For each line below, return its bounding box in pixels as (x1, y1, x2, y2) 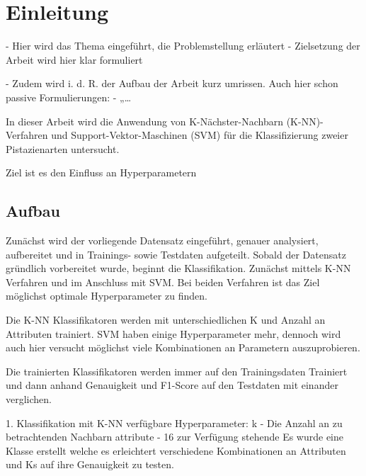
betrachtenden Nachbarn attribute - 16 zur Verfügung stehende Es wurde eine (6, 429, 343, 444)
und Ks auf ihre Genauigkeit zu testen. (6, 457, 174, 472)
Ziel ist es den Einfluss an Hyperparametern (6, 165, 197, 180)
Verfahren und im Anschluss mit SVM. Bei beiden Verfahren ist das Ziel (6, 274, 320, 289)
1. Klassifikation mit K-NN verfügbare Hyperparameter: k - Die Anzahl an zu (6, 415, 343, 430)
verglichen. (6, 392, 52, 407)
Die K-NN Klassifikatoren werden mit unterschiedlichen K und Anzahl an (6, 312, 326, 327)
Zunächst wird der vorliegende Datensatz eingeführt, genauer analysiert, (6, 233, 319, 248)
